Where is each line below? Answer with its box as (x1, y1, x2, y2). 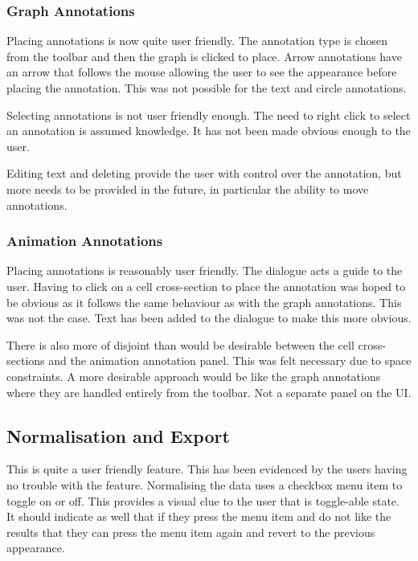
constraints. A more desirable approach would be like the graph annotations (6, 367, 381, 384)
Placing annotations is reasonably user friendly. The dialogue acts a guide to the (6, 262, 403, 279)
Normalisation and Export (6, 423, 230, 448)
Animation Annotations (6, 231, 163, 251)
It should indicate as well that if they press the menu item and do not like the (6, 508, 391, 525)
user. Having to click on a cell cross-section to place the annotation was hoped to (6, 277, 406, 294)
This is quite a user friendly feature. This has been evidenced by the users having (6, 461, 408, 477)
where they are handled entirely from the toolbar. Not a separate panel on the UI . (6, 383, 412, 400)
